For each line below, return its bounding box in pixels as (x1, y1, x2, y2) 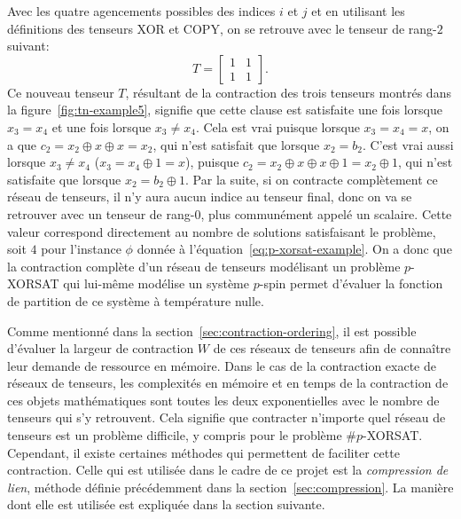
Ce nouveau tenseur (7, 83, 114, 101)
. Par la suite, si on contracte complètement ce (185, 169, 438, 188)
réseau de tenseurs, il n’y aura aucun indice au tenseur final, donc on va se (7, 187, 412, 206)
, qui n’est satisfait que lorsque (152, 135, 320, 153)
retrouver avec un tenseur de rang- (7, 204, 195, 223)
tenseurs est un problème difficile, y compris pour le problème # (7, 426, 357, 444)
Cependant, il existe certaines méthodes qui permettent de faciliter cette (7, 443, 400, 461)
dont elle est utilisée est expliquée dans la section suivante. (7, 495, 325, 514)
